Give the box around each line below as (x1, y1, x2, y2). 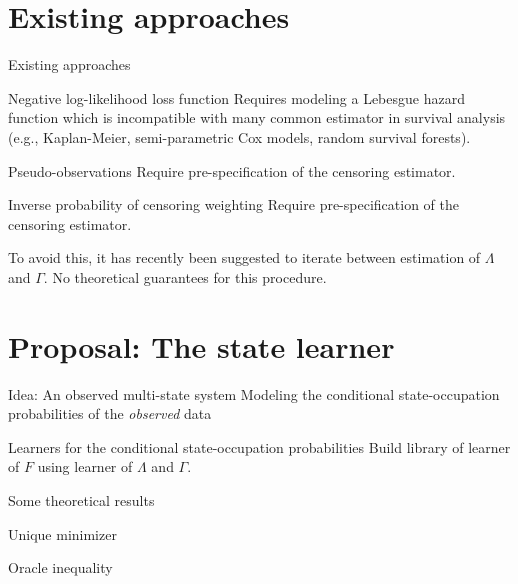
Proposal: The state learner (8, 325, 395, 366)
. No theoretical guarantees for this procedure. (43, 266, 327, 287)
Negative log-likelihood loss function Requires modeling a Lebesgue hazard (8, 87, 465, 108)
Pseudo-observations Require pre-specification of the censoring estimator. (8, 160, 456, 181)
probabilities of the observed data (8, 403, 212, 424)
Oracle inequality (8, 557, 113, 578)
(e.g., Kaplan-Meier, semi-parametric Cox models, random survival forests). (8, 126, 471, 147)
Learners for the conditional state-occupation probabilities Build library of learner (8, 436, 511, 457)
